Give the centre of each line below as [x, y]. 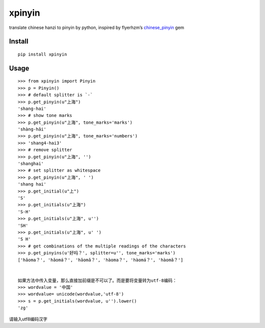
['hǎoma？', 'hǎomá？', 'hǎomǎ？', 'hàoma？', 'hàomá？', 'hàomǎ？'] [101, 260]
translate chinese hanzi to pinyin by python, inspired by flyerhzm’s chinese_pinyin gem [97, 27]
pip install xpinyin [42, 54]
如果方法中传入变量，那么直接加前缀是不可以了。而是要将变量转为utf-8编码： [97, 280]
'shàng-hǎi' [32, 129]
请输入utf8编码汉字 [28, 319]
